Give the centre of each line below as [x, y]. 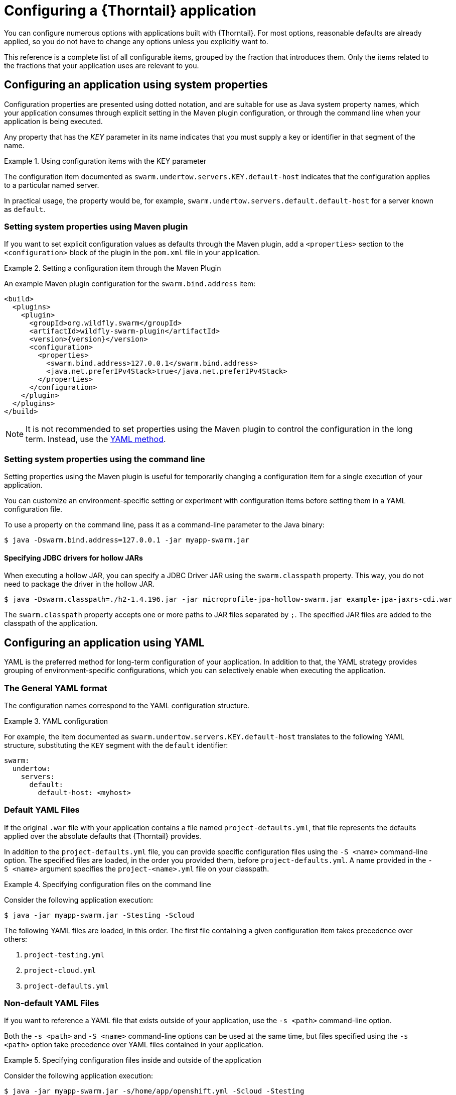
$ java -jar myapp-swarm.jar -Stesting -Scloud [99, 915]
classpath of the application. [51, 623]
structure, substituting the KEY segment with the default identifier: [116, 745]
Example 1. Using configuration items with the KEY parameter [105, 161]
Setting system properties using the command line [105, 459]
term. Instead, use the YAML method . [96, 439]
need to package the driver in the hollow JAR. [79, 584]
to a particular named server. [52, 185]
